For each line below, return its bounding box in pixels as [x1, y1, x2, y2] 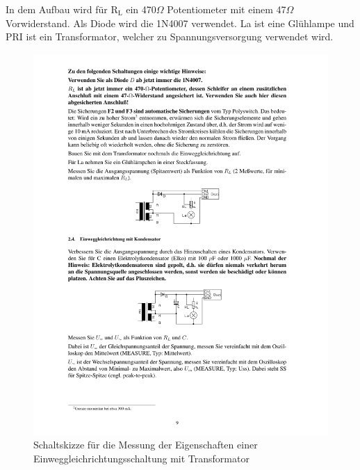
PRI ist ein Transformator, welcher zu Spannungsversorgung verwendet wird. [6, 29, 334, 44]
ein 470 [126, 2, 156, 16]
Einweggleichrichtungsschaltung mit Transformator [33, 451, 249, 465]
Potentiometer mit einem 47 [167, 2, 286, 16]
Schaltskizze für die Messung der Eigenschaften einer [33, 437, 258, 452]
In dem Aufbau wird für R [6, 2, 118, 16]
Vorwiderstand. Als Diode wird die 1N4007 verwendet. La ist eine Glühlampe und [6, 15, 354, 30]
